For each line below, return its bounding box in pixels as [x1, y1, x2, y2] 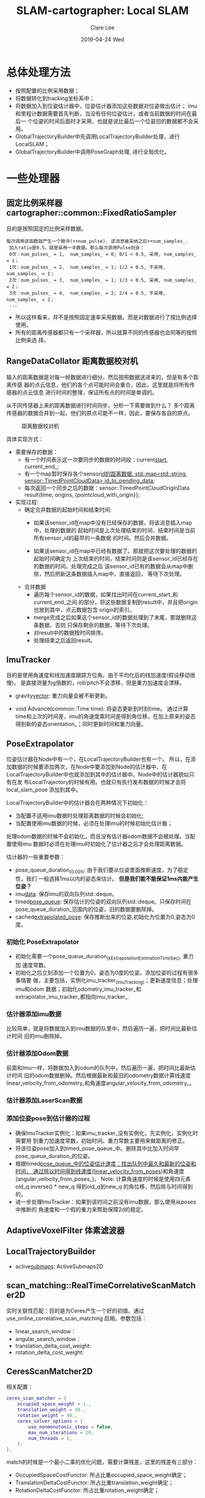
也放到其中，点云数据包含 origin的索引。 [33, 606, 135, 613]
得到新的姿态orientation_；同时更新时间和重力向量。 [15, 721, 146, 728]
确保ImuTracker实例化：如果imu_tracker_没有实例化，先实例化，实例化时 [15, 1129, 198, 1137]
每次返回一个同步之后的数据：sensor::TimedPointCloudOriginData [24, 484, 190, 491]
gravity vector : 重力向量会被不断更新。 [15, 692, 111, 700]
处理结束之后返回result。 [33, 636, 96, 644]
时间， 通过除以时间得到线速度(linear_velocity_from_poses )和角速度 [15, 1167, 185, 1175]
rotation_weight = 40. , [17, 1412, 78, 1419]
